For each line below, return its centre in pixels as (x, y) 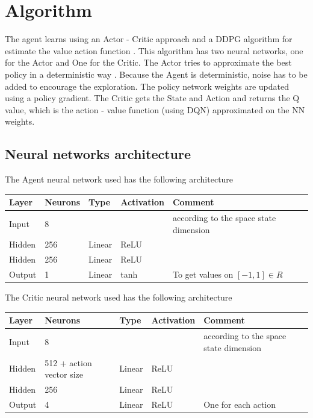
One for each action (240, 404)
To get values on (203, 274)
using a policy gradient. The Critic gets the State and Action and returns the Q (152, 98)
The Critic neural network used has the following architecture (119, 297)
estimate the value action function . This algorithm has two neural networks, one (154, 50)
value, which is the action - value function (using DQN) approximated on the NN (155, 109)
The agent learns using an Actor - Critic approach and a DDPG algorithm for (149, 39)
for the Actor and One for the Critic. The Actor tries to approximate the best (148, 62)
